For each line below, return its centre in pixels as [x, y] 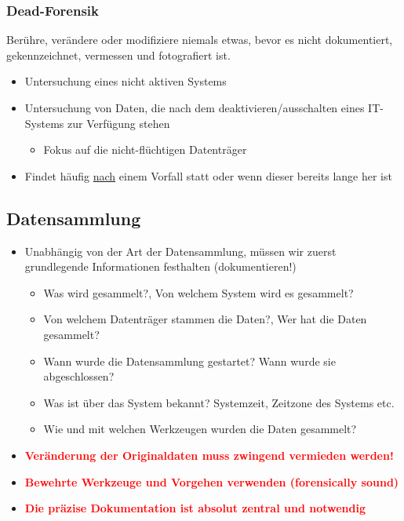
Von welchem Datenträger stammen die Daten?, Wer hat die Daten [205, 319]
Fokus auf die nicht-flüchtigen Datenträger [145, 149]
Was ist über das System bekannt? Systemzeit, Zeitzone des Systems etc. [219, 402]
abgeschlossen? [79, 376]
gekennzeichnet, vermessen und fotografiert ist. [118, 55]
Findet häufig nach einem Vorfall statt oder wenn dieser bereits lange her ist [208, 175]
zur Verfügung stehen [118, 123]
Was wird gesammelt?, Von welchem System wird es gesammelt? [198, 292]
